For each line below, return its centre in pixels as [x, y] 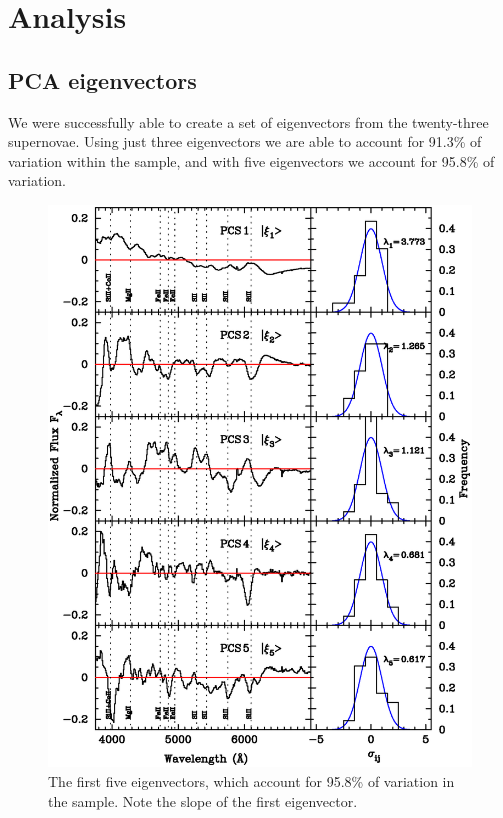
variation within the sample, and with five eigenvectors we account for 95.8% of [251, 160]
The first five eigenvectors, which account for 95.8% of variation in [251, 780]
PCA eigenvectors [102, 79]
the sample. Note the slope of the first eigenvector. [203, 800]
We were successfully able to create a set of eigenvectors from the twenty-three [248, 121]
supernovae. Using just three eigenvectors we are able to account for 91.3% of [245, 141]
